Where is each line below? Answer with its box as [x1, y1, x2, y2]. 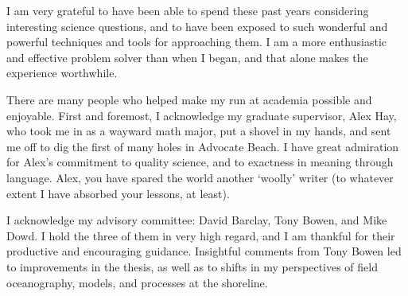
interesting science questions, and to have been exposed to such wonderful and [6, 18, 388, 34]
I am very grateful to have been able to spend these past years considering [6, 2, 369, 18]
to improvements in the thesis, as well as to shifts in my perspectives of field [6, 258, 378, 275]
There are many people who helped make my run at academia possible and [6, 91, 372, 107]
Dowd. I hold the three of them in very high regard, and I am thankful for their [6, 227, 395, 243]
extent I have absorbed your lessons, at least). [6, 185, 230, 201]
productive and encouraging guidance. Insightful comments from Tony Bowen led [6, 243, 402, 259]
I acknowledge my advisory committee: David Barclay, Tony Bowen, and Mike [6, 212, 387, 228]
